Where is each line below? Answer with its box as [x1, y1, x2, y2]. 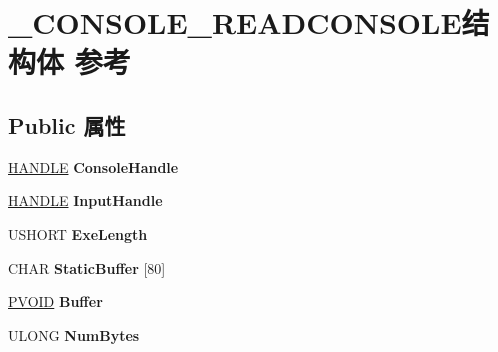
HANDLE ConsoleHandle [8, 156, 179, 177]
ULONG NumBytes [8, 324, 140, 345]
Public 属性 [8, 109, 126, 140]
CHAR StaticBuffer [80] [8, 257, 166, 278]
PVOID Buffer [8, 291, 103, 312]
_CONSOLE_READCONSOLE [8, 2, 462, 43]
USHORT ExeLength [8, 223, 148, 244]
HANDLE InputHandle [8, 190, 163, 211]
